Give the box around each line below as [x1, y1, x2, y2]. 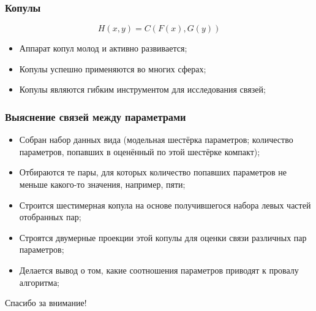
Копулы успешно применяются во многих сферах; [19, 62, 206, 75]
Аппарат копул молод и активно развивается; [19, 42, 187, 55]
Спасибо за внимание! [5, 296, 87, 309]
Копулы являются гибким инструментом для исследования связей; [19, 83, 266, 96]
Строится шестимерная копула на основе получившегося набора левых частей [19, 198, 311, 211]
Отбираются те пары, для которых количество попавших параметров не [19, 166, 287, 179]
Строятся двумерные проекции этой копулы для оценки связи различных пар [19, 231, 307, 244]
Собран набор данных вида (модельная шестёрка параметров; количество [19, 133, 293, 146]
